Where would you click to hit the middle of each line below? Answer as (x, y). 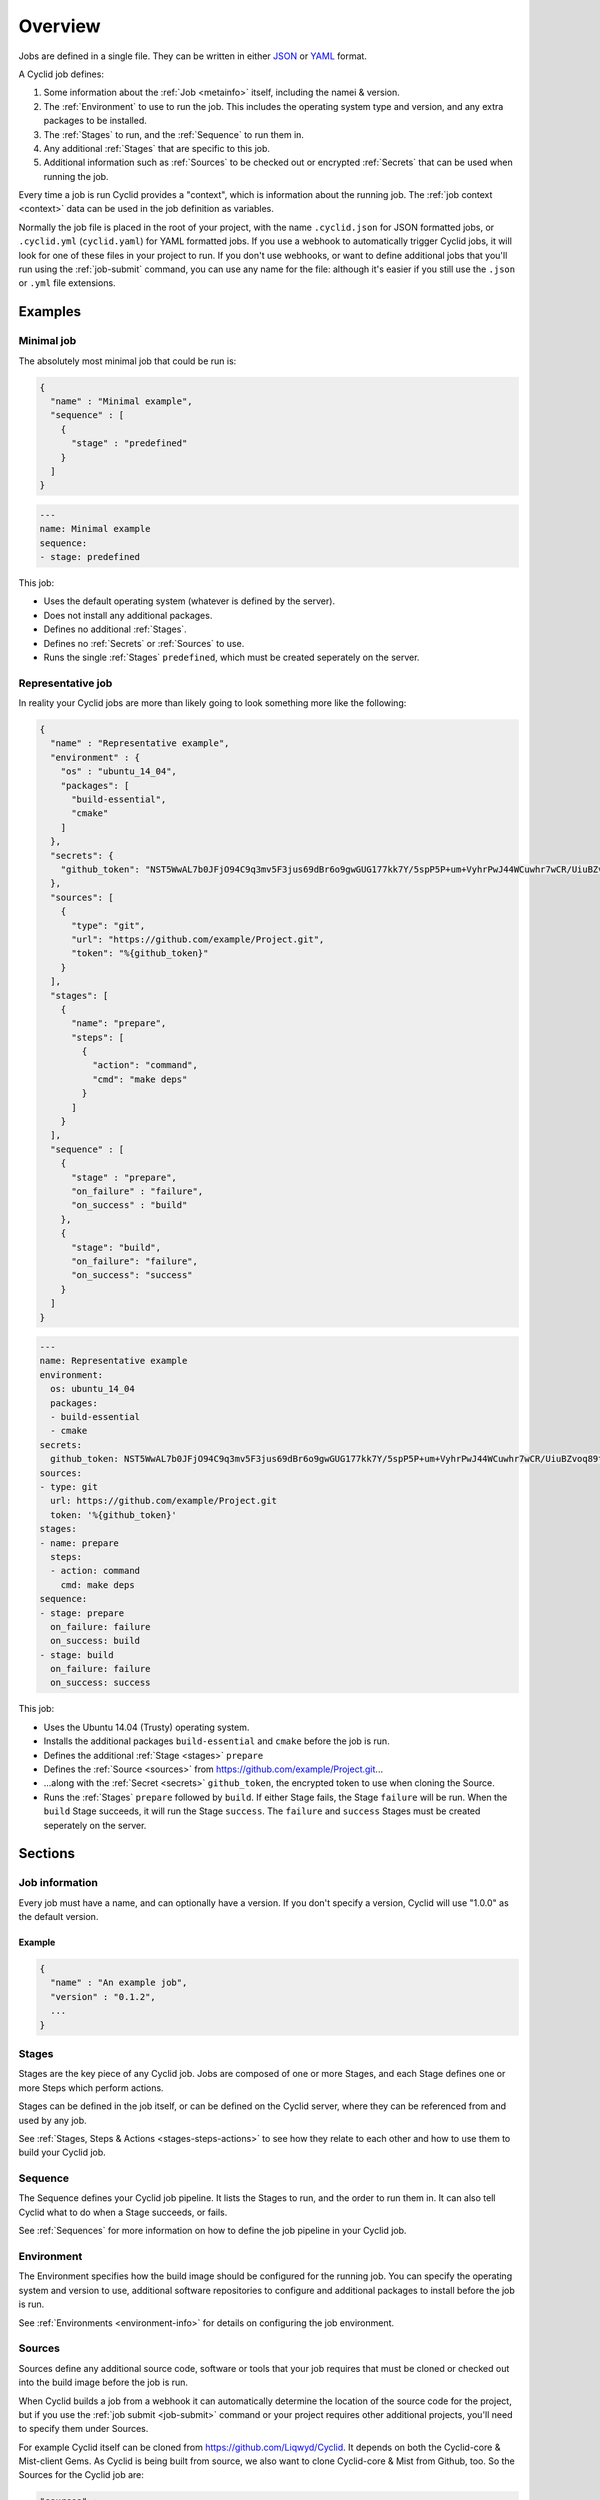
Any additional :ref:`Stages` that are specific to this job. (156, 148)
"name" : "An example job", (119, 1983)
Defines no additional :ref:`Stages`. (115, 629)
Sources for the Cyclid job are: (81, 2475)
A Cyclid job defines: (61, 74)
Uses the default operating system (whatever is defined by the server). (189, 601)
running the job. (76, 176)
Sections (46, 1853)
